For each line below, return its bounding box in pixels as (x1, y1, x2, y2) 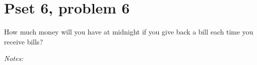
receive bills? (4, 36, 43, 46)
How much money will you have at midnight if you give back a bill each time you (4, 26, 253, 37)
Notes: (4, 53, 24, 63)
